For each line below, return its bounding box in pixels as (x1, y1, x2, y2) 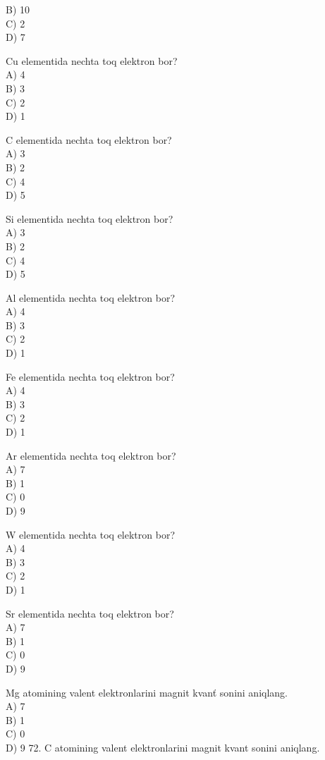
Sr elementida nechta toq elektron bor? (6, 606, 174, 620)
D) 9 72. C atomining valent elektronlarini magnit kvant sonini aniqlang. (6, 740, 320, 754)
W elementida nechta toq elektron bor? (6, 527, 176, 541)
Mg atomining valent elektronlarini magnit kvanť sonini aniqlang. (6, 685, 288, 699)
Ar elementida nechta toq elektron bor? (6, 448, 176, 462)
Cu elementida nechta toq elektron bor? (6, 53, 178, 68)
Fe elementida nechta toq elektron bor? (6, 369, 175, 384)
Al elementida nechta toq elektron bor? (6, 290, 176, 305)
